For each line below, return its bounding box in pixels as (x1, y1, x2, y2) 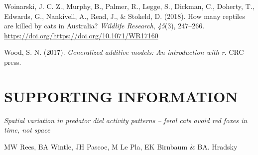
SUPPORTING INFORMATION (4, 86, 238, 106)
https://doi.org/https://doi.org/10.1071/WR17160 (4, 30, 158, 40)
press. (4, 56, 21, 67)
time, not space (4, 125, 50, 135)
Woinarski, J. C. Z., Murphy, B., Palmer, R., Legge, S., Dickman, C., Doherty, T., (4, 1, 255, 11)
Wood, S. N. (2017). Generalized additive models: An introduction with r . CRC (4, 47, 244, 57)
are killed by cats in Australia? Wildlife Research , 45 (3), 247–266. (4, 20, 205, 31)
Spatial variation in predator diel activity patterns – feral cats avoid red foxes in (4, 115, 248, 125)
